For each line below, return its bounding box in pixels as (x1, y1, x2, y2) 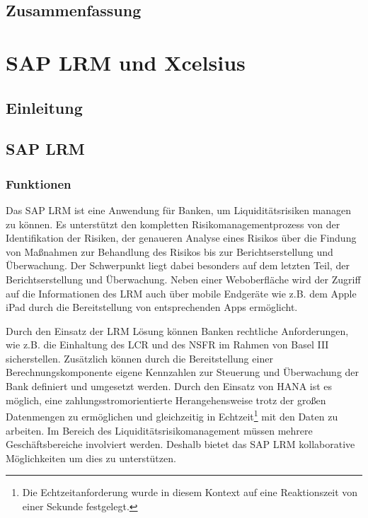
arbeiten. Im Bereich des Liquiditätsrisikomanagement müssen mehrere (6, 423, 313, 437)
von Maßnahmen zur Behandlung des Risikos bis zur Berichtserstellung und (6, 244, 333, 259)
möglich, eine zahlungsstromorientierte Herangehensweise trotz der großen (6, 392, 326, 407)
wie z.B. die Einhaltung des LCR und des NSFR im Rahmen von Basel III (6, 337, 329, 352)
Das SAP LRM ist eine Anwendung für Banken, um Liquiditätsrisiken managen (6, 202, 352, 217)
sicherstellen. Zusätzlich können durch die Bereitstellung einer (6, 351, 273, 365)
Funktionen (6, 175, 71, 192)
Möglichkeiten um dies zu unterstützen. (6, 450, 176, 465)
